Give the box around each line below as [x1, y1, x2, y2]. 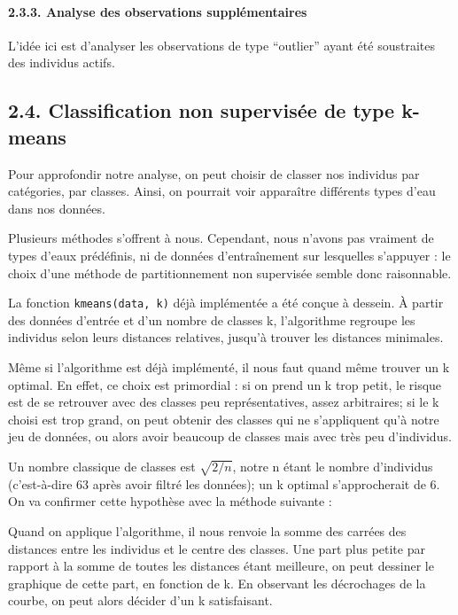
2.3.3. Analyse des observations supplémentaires [8, 2, 307, 20]
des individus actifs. [8, 53, 115, 72]
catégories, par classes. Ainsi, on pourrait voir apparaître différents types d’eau [8, 182, 436, 200]
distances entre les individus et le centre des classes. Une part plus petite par [8, 539, 425, 557]
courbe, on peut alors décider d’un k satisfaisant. [8, 591, 273, 610]
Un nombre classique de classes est [8, 456, 196, 475]
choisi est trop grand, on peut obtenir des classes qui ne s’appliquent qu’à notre [8, 409, 439, 428]
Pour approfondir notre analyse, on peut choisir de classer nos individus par [8, 164, 420, 183]
